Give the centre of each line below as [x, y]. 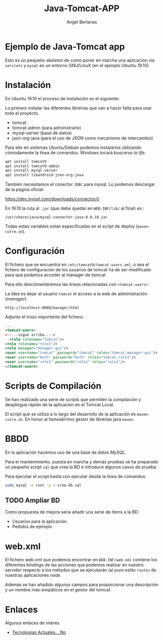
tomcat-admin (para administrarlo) [46, 127]
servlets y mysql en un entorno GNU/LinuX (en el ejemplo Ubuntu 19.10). [77, 65]
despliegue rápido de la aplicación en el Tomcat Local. [60, 405]
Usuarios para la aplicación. [40, 521]
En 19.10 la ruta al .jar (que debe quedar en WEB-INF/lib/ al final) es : [75, 208]
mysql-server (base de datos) [42, 133]
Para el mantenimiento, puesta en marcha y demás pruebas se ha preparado [82, 462]
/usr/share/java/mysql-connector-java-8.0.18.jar [56, 217]
